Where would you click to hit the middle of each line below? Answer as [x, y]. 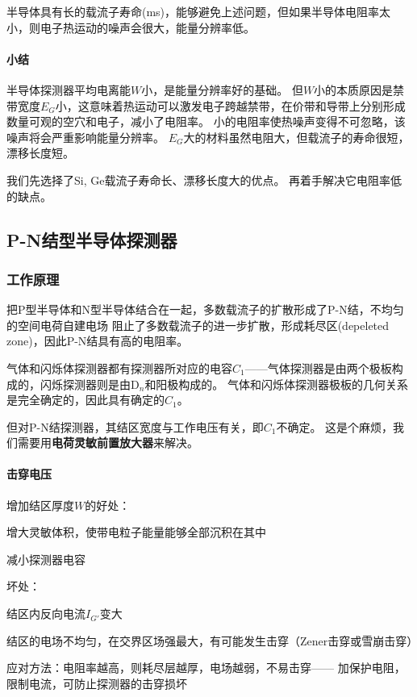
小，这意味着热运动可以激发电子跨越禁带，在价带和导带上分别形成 [230, 105]
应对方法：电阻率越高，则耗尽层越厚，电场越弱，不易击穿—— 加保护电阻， [206, 668]
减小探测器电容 [46, 559]
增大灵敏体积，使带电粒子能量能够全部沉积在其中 [136, 532]
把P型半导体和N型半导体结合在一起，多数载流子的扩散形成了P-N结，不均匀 [205, 309]
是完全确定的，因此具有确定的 [85, 400]
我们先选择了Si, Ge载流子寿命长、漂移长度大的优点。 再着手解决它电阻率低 [204, 179]
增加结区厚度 [40, 505]
